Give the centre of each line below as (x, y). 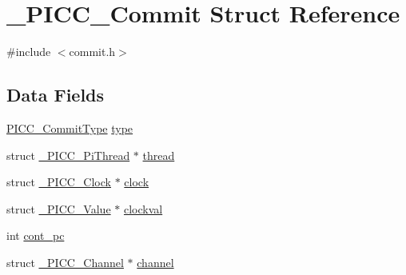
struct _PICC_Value (59, 208)
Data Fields (56, 95)
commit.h (92, 52)
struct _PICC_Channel (65, 262)
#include (29, 52)
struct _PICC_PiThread (68, 155)
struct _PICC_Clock (59, 182)
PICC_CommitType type (70, 128)
